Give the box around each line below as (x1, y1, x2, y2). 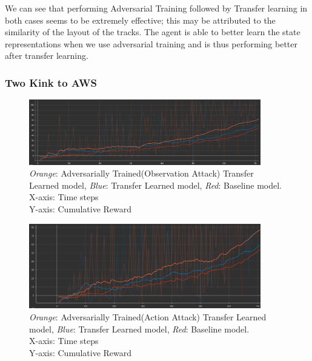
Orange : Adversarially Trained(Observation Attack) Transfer (29, 167, 254, 180)
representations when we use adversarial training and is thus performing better (5, 37, 298, 50)
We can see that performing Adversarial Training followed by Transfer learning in (5, 2, 308, 14)
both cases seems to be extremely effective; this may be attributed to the (5, 13, 276, 26)
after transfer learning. (5, 49, 88, 62)
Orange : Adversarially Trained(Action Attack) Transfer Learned (29, 310, 267, 323)
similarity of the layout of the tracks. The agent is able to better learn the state (5, 25, 300, 38)
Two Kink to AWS (5, 75, 97, 90)
